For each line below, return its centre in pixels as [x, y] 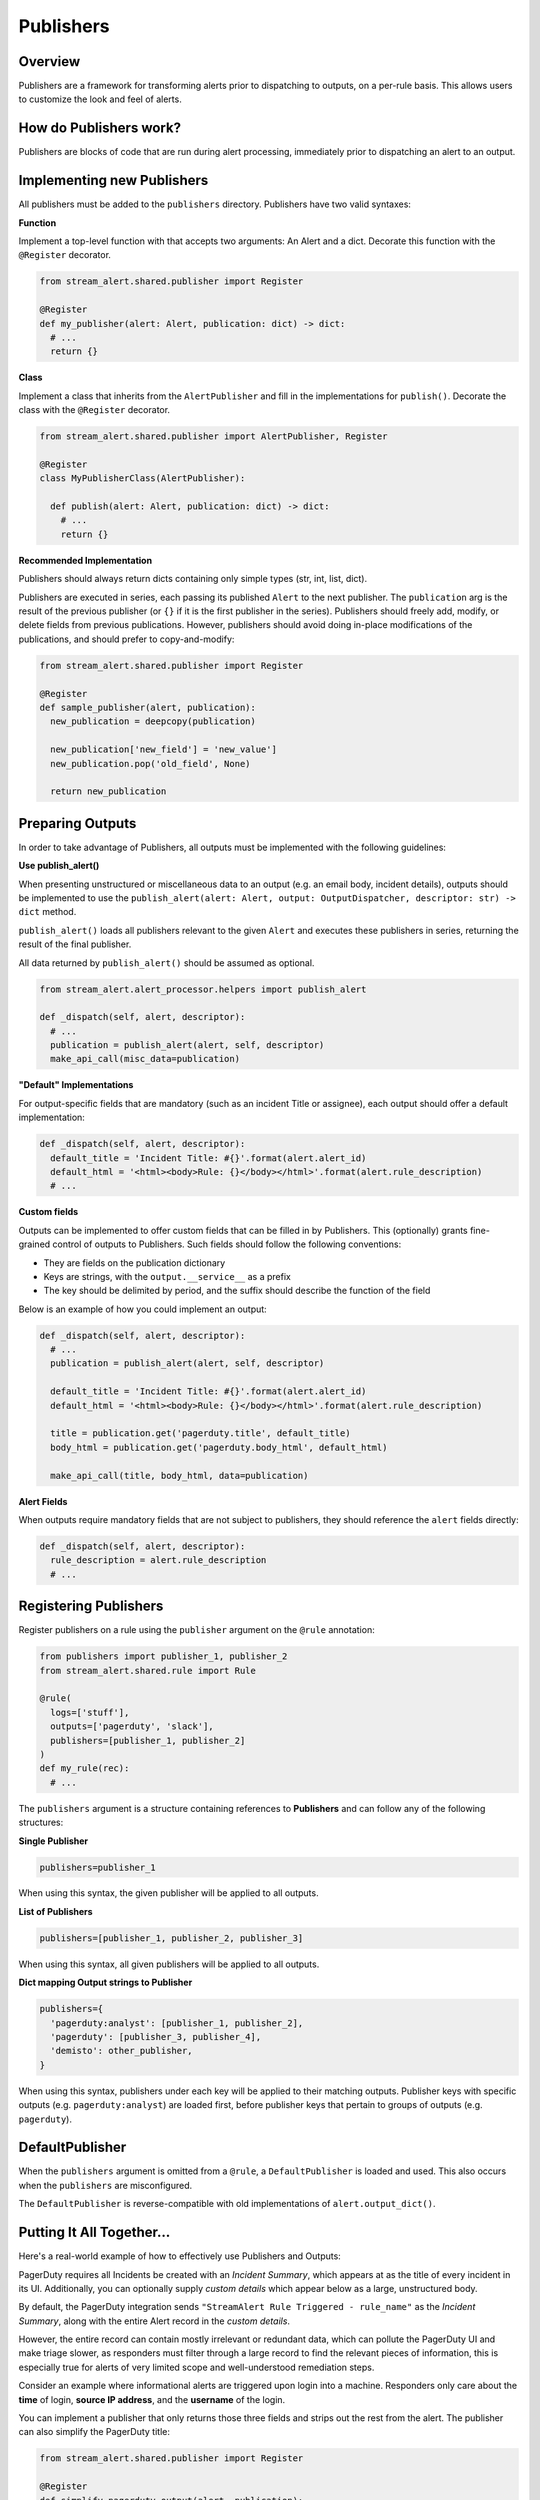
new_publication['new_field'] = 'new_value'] [163, 749]
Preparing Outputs [77, 823]
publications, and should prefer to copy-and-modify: [126, 639]
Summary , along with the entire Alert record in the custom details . [154, 2321]
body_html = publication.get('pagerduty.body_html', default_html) [219, 1447]
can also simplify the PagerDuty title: [94, 2432]
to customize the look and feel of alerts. [100, 99]
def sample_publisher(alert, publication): [148, 707]
